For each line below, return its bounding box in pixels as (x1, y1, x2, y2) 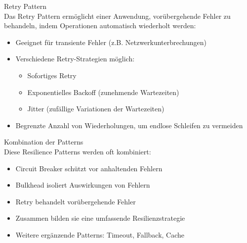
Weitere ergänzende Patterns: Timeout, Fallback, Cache (15, 229, 185, 240)
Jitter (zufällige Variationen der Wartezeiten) (27, 103, 165, 114)
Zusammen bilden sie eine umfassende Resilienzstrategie (15, 213, 185, 223)
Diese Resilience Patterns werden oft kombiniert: (4, 146, 151, 156)
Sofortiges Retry (27, 70, 77, 80)
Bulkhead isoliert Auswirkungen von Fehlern (15, 180, 150, 190)
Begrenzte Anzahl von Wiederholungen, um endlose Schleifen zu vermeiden (15, 120, 243, 130)
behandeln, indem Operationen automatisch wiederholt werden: (4, 20, 196, 31)
